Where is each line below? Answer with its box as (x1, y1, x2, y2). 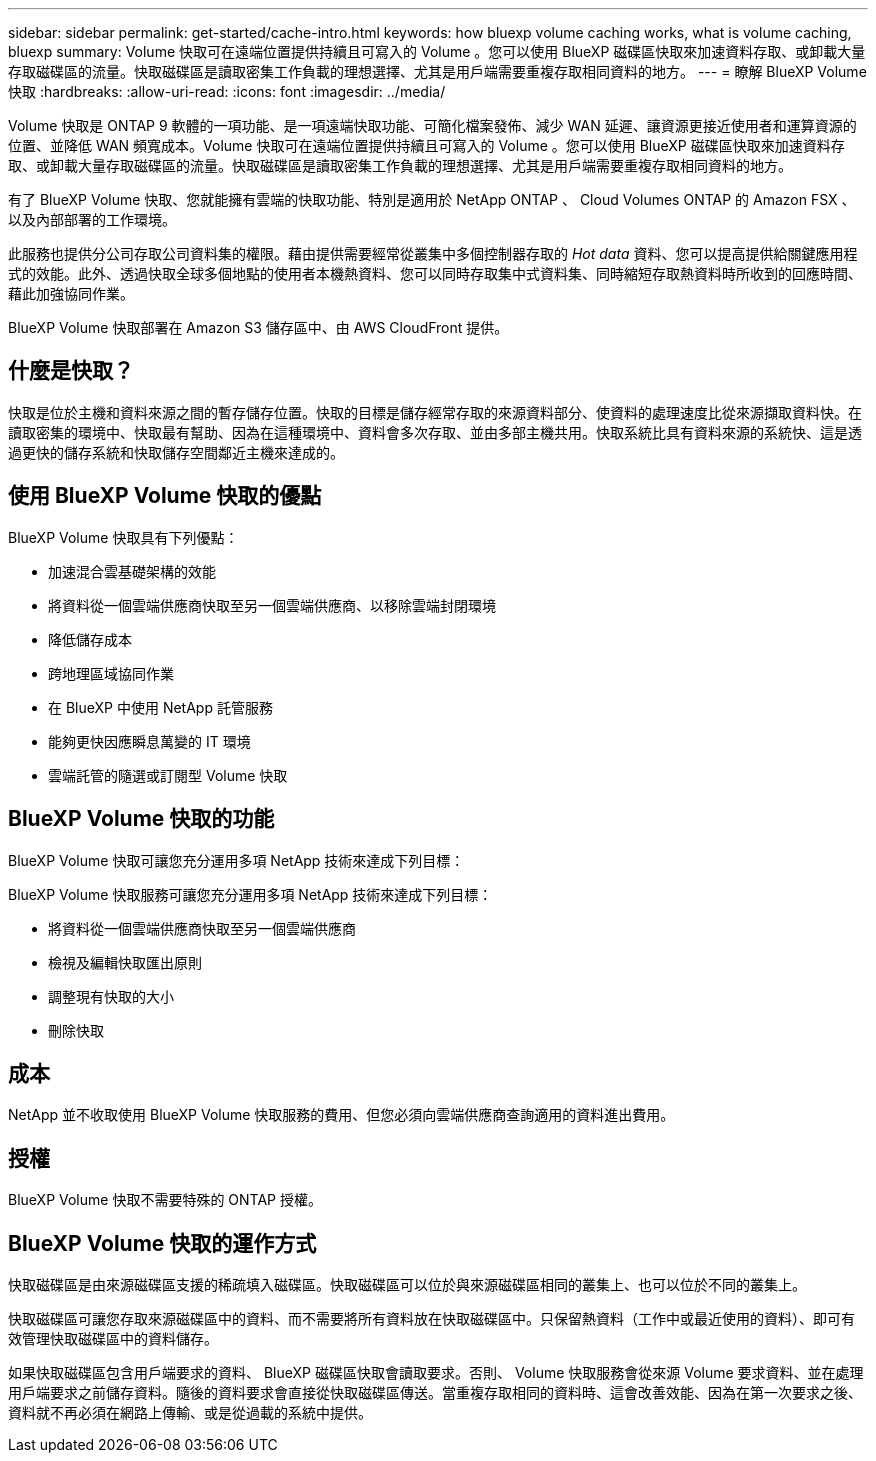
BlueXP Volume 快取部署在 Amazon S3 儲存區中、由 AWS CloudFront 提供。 (8, 319, 509, 336)
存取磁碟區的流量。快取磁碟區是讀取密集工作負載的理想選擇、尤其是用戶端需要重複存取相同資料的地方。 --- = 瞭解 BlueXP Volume (8, 63, 867, 80)
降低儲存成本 (48, 630, 132, 648)
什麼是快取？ (8, 358, 134, 384)
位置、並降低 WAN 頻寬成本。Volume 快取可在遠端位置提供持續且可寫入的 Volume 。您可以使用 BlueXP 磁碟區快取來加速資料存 (8, 137, 845, 154)
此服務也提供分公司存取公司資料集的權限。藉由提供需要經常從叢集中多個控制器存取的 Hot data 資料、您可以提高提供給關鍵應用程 (8, 245, 858, 262)
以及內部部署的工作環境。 (8, 211, 176, 228)
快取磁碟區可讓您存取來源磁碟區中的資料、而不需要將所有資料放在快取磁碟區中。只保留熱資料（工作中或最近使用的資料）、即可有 (8, 1310, 855, 1328)
